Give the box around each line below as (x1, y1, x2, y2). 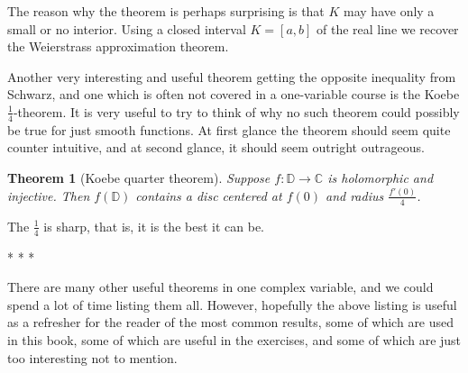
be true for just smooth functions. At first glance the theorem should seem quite (7, 120, 451, 139)
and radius (325, 186, 384, 205)
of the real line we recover (317, 19, 459, 38)
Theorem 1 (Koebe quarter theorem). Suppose (7, 168, 271, 186)
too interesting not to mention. (7, 348, 178, 367)
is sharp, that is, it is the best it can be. (43, 216, 264, 235)
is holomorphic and (327, 168, 434, 186)
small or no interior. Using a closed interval (7, 19, 246, 38)
